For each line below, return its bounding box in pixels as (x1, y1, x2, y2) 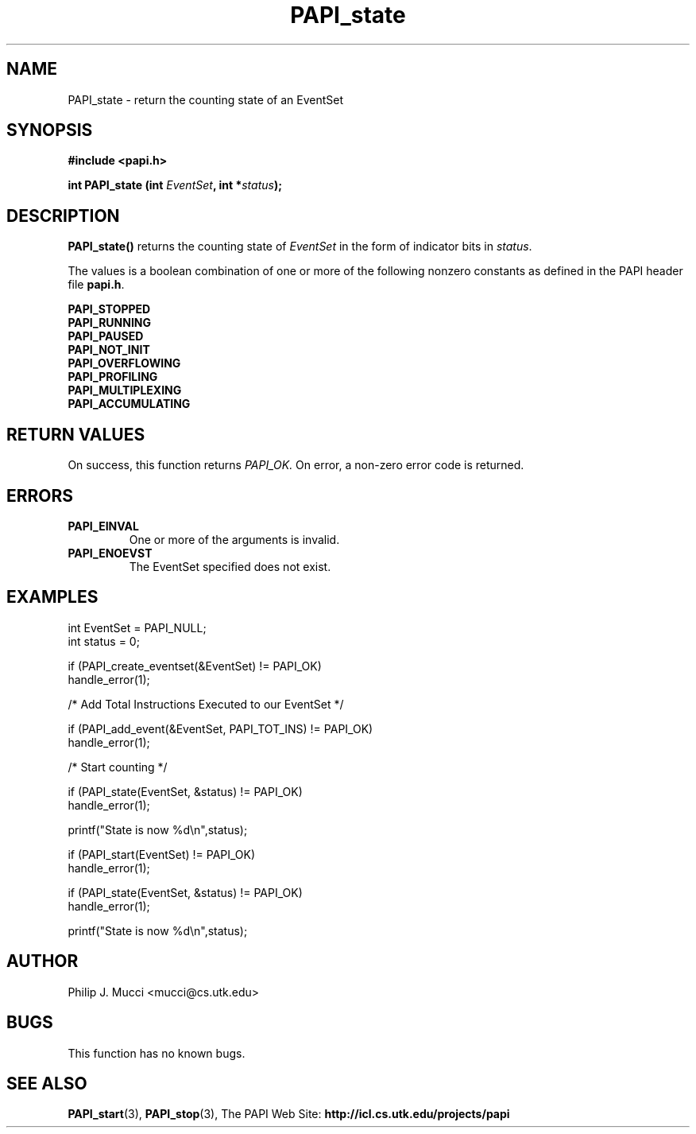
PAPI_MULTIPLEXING (68, 383, 182, 398)
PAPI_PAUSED (68, 329, 144, 344)
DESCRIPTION (6, 205, 120, 226)
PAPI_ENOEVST (68, 546, 153, 560)
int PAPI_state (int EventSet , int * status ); (68, 178, 282, 192)
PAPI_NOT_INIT (68, 343, 150, 357)
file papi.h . (68, 278, 125, 292)
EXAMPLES (6, 587, 99, 608)
